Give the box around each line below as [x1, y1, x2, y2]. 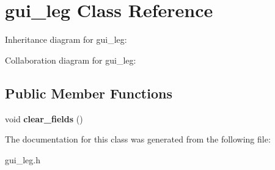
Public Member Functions [5, 83, 172, 102]
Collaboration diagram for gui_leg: [5, 53, 136, 66]
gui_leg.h [5, 153, 40, 166]
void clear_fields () [5, 112, 83, 125]
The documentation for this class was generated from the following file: [5, 133, 271, 146]
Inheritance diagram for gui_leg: [5, 33, 127, 46]
